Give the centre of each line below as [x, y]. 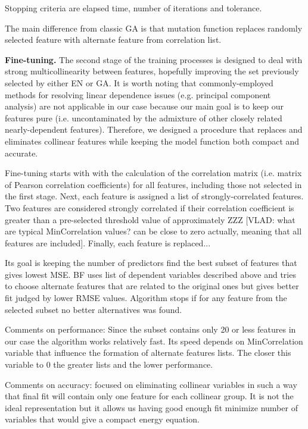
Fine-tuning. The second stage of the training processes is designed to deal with [154, 59]
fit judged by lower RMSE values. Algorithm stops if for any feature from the [146, 298]
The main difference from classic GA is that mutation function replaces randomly [154, 28]
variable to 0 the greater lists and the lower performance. [109, 364]
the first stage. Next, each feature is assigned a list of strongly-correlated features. [154, 196]
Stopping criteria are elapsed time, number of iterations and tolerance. [133, 8]
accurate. [21, 153]
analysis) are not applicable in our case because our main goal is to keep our [144, 106]
